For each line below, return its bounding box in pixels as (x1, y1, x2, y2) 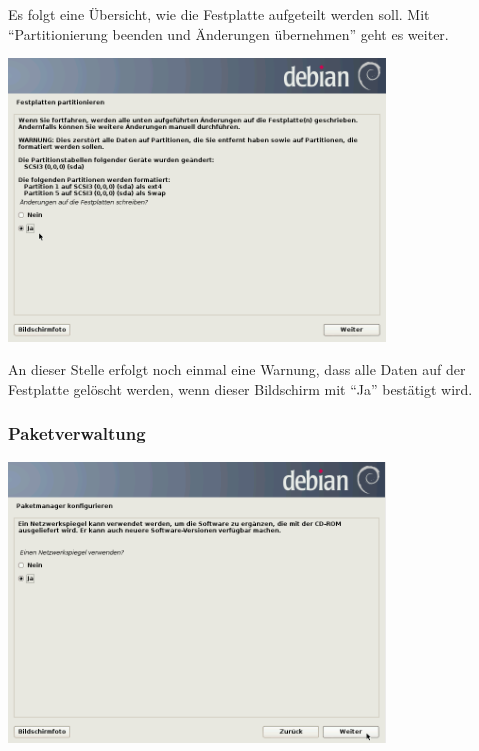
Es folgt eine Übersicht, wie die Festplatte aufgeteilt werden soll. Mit (8, 4, 430, 24)
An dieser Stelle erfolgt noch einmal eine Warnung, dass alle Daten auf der (8, 359, 466, 380)
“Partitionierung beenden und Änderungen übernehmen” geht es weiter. (8, 23, 449, 44)
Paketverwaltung (8, 421, 146, 446)
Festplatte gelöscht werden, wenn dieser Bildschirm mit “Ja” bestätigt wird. (8, 378, 473, 399)
